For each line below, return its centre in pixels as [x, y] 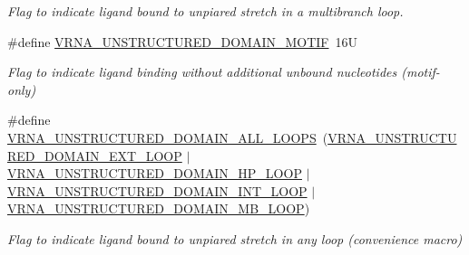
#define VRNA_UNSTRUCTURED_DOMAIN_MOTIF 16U [182, 41]
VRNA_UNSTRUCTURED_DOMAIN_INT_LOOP [157, 190]
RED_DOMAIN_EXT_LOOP [95, 155]
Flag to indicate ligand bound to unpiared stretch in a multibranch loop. [205, 11]
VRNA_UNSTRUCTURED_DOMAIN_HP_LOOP [155, 173]
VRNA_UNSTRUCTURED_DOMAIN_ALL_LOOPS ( [168, 137]
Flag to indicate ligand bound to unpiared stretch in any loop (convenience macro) [235, 238]
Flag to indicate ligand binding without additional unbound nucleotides [202, 72]
